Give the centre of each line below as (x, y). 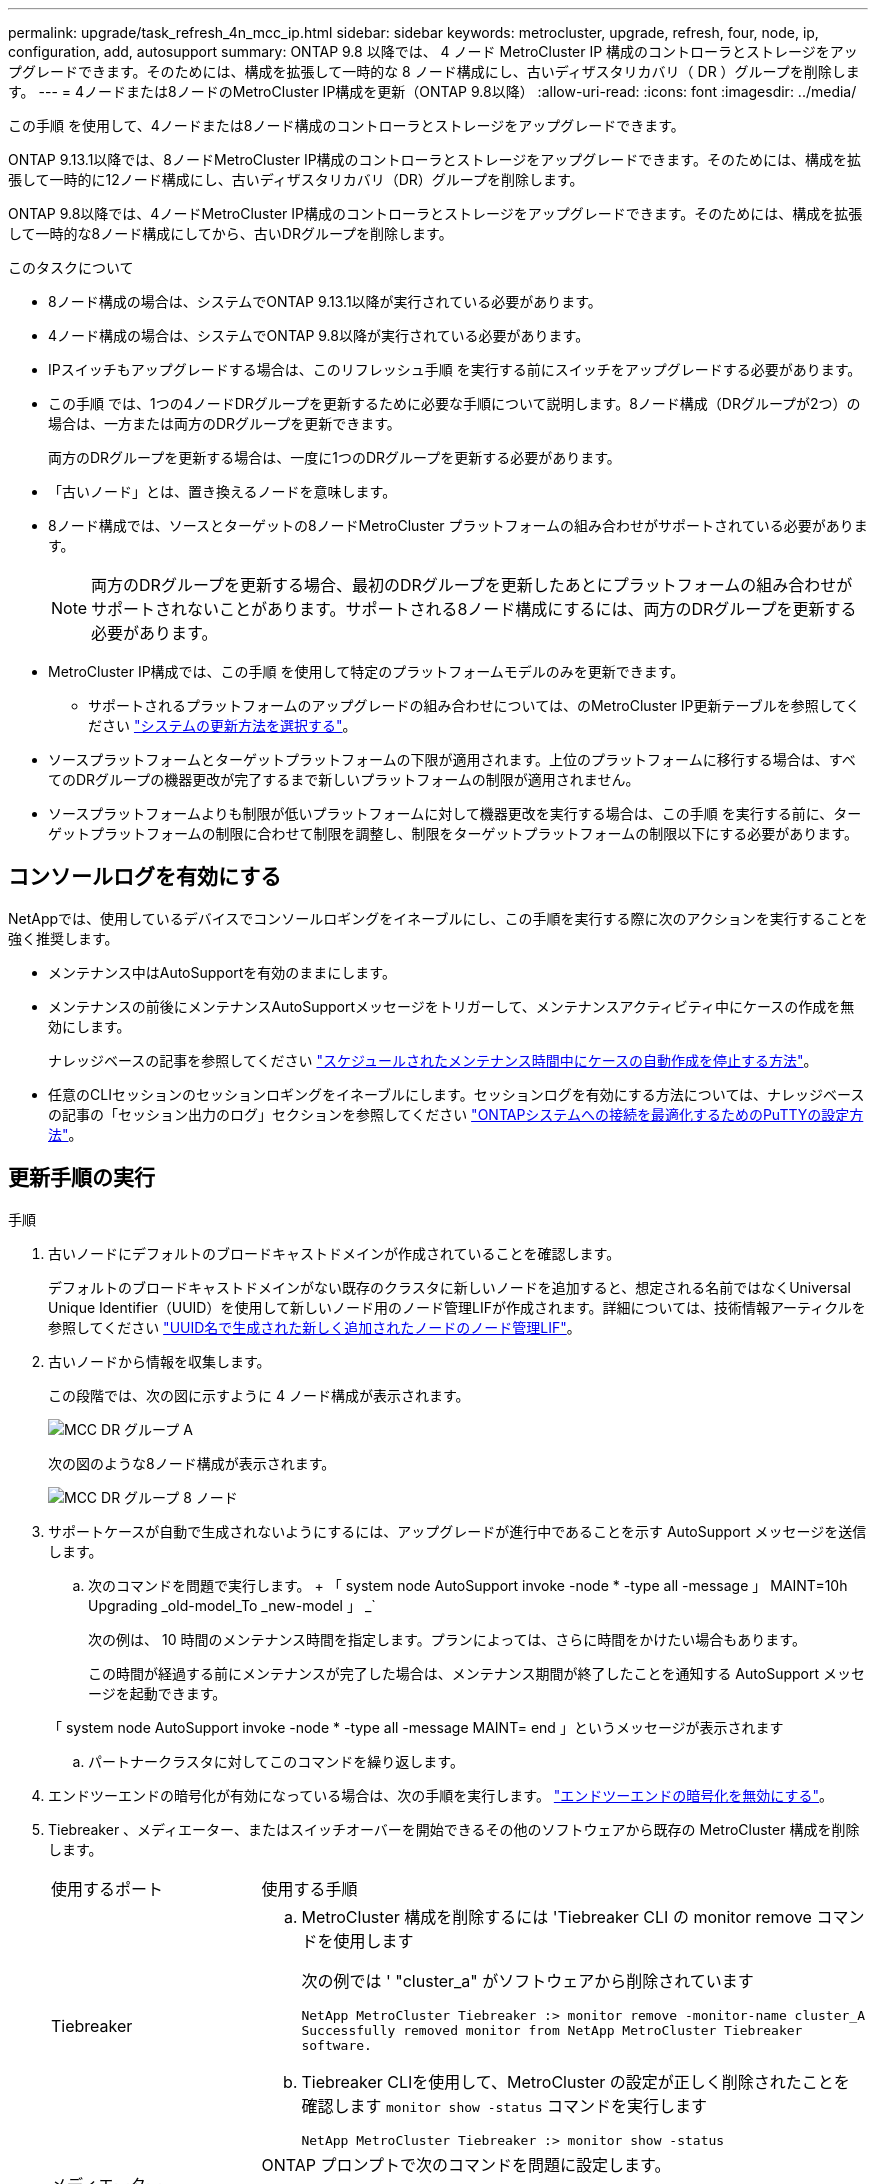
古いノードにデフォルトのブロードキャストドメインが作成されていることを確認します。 (334, 1253)
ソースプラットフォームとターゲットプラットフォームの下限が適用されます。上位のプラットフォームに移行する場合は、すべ (452, 759)
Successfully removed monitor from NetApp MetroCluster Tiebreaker (552, 2030)
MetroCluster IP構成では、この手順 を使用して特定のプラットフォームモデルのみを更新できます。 (366, 671)
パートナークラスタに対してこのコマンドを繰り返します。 (276, 1761)
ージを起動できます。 (157, 1693)
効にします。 (89, 1026)
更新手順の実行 (81, 1178)
